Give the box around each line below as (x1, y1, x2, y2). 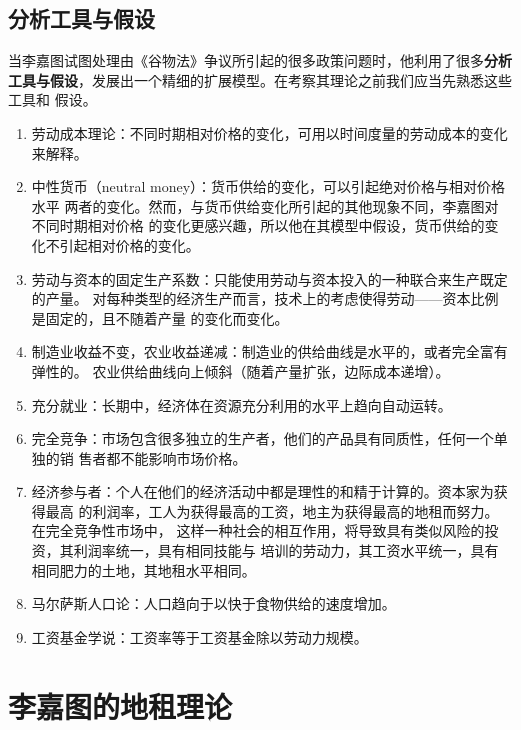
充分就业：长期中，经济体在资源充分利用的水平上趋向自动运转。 (31, 394, 452, 415)
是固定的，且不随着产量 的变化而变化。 (31, 307, 289, 328)
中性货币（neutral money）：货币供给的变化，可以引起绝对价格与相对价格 (31, 176, 506, 197)
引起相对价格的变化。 (59, 234, 200, 255)
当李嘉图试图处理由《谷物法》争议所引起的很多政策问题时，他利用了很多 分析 (8, 50, 512, 71)
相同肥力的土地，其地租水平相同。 (31, 559, 256, 580)
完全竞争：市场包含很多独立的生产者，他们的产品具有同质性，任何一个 (31, 428, 494, 449)
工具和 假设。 (8, 89, 97, 110)
